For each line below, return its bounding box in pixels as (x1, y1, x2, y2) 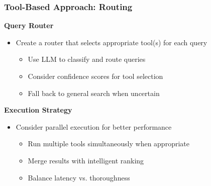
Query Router (4, 20, 54, 31)
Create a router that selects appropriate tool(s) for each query (16, 37, 207, 47)
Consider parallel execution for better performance (16, 121, 172, 132)
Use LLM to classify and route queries (28, 54, 146, 64)
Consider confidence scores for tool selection (28, 71, 163, 81)
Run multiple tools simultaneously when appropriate (28, 138, 189, 149)
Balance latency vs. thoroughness (28, 172, 130, 182)
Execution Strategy (4, 105, 72, 115)
